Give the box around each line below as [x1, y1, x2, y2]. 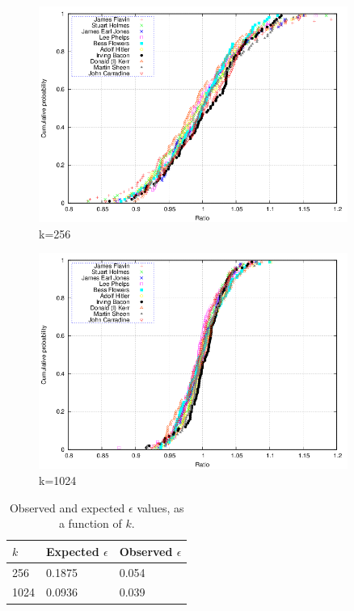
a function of [58, 515, 122, 532]
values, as [137, 499, 184, 516]
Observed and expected [9, 499, 125, 516]
